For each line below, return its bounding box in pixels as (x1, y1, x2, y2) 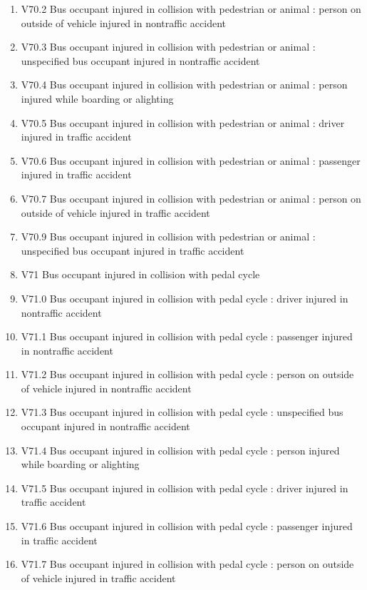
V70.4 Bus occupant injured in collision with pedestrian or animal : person (21, 77, 348, 92)
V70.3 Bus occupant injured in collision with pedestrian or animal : (21, 39, 316, 54)
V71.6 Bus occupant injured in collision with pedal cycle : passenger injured (21, 519, 353, 534)
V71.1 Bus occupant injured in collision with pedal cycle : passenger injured (21, 329, 353, 344)
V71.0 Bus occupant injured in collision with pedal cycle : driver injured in (21, 290, 348, 305)
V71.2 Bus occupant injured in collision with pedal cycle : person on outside (21, 367, 354, 382)
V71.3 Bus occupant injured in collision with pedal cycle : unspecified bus (21, 405, 343, 419)
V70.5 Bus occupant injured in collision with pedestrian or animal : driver (21, 115, 345, 130)
